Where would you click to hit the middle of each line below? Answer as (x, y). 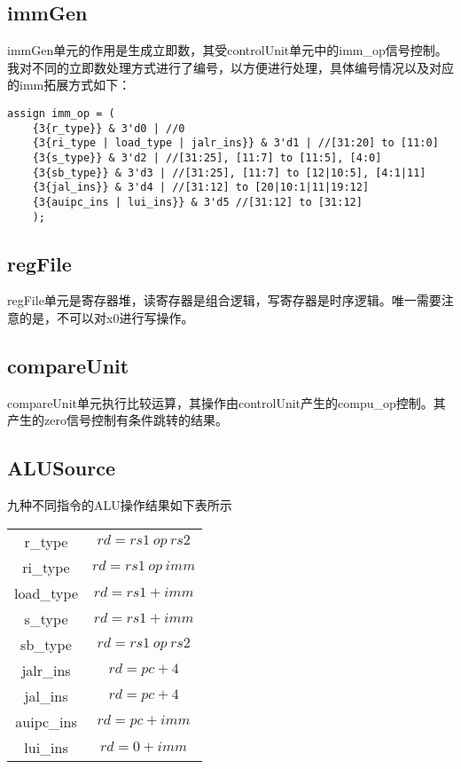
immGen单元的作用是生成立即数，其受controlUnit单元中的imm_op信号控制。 (227, 50)
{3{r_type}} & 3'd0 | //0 (109, 128)
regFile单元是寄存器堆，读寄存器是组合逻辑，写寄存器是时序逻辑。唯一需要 (224, 300)
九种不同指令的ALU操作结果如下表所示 (120, 505)
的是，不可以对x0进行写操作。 (106, 318)
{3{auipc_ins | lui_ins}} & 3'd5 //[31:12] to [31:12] (197, 202)
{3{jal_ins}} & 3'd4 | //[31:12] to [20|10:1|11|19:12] (201, 188)
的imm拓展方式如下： (69, 85)
